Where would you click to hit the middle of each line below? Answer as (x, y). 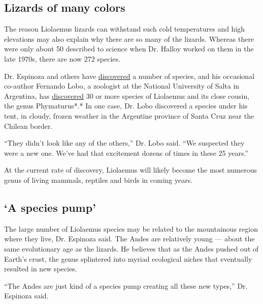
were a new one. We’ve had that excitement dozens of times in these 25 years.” (126, 153)
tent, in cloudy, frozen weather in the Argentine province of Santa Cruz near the (129, 115)
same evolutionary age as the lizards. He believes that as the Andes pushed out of (131, 248)
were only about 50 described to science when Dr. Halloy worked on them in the (129, 49)
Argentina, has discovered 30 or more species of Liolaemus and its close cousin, (127, 95)
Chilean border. (28, 126)
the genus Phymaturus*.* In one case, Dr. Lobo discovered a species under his (126, 106)
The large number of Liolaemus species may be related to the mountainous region (131, 228)
